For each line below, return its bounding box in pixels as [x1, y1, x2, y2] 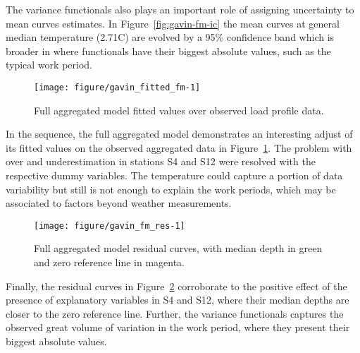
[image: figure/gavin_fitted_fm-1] [34, 82, 201, 92]
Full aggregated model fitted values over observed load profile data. [34, 102, 324, 117]
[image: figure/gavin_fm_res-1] [34, 220, 185, 231]
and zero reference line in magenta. [34, 255, 185, 270]
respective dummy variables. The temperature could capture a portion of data [6, 168, 343, 182]
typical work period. [6, 57, 92, 72]
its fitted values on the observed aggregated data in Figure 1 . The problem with [6, 140, 352, 155]
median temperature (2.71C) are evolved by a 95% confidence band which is [6, 30, 335, 44]
